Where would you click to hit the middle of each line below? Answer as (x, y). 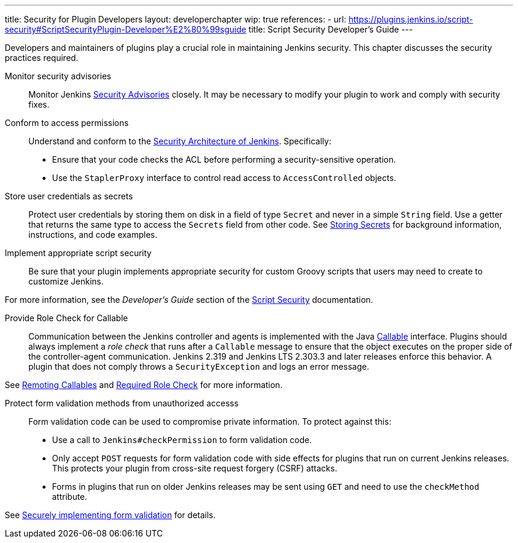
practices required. (42, 58)
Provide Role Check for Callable (67, 318)
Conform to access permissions (67, 123)
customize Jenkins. (66, 281)
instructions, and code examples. (93, 235)
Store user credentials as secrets (69, 196)
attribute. (70, 497)
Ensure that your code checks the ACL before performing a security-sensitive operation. (224, 159)
